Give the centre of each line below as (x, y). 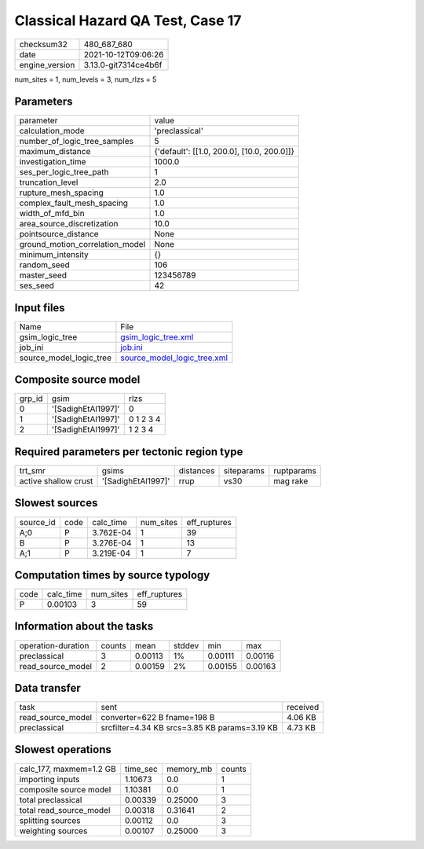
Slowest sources (56, 503)
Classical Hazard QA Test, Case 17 (128, 20)
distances (197, 470)
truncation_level (49, 182)
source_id (37, 522)
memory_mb (189, 769)
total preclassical (51, 799)
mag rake (291, 481)
